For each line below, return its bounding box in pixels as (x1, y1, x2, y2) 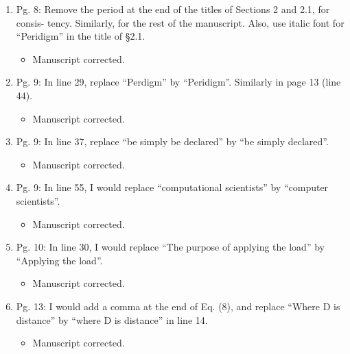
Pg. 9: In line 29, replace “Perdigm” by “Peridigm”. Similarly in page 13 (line (16, 75, 341, 89)
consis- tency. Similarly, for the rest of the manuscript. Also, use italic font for (16, 15, 345, 29)
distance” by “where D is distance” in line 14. (16, 312, 208, 327)
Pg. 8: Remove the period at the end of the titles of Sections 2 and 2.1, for (16, 2, 330, 16)
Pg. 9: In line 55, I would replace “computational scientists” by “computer (16, 180, 329, 194)
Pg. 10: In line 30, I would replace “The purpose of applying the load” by (16, 240, 325, 254)
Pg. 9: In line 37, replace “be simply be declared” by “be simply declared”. (16, 134, 329, 149)
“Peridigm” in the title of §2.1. (16, 29, 145, 43)
